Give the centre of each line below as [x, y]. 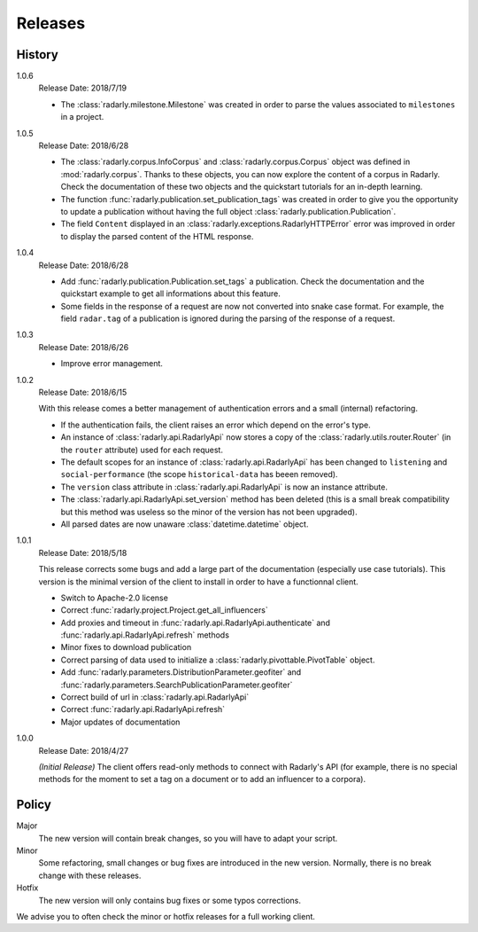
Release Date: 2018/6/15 [83, 392]
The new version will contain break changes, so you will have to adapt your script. [188, 838]
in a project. [82, 117]
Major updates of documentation [120, 722]
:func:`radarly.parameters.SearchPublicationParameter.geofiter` [177, 685]
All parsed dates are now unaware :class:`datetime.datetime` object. [185, 524]
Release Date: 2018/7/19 [83, 88]
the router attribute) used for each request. [142, 450]
